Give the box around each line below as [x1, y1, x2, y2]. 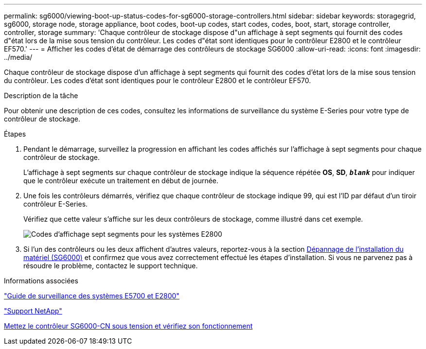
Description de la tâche [4, 91, 78, 100]
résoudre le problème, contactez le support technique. [23, 262, 198, 270]
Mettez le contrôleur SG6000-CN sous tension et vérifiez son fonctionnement [4, 322, 253, 330]
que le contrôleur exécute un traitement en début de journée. [23, 176, 219, 185]
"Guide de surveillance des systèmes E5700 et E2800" [4, 292, 179, 300]
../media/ [4, 53, 33, 61]
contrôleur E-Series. [23, 200, 88, 208]
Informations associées [4, 277, 78, 285]
